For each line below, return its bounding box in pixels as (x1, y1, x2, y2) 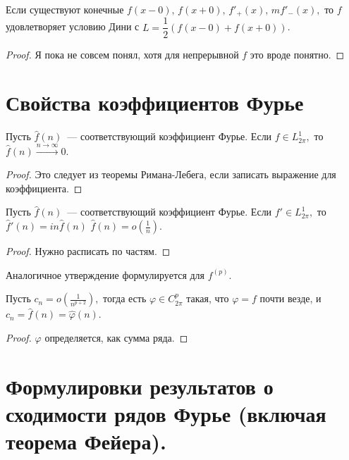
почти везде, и (259, 291, 322, 306)
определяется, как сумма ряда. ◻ (44, 330, 188, 344)
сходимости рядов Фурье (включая (6, 399, 326, 428)
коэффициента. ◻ (6, 180, 82, 195)
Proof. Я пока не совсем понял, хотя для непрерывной (6, 46, 239, 61)
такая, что (186, 291, 229, 306)
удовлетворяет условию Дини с (6, 19, 140, 34)
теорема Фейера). (6, 426, 166, 455)
